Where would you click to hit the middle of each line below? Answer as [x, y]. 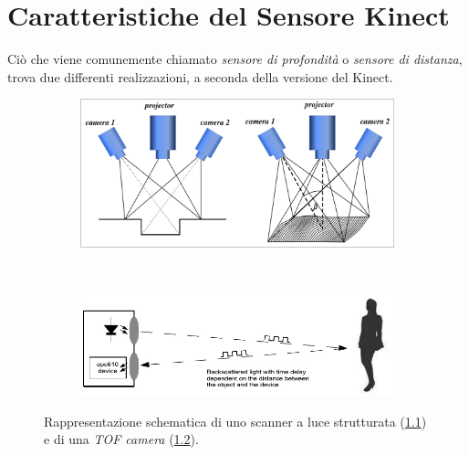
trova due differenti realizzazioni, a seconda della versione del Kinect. [200, 76]
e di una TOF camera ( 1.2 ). [121, 439]
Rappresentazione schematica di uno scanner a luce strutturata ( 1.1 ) [235, 421]
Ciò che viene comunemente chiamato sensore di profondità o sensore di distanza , [235, 59]
